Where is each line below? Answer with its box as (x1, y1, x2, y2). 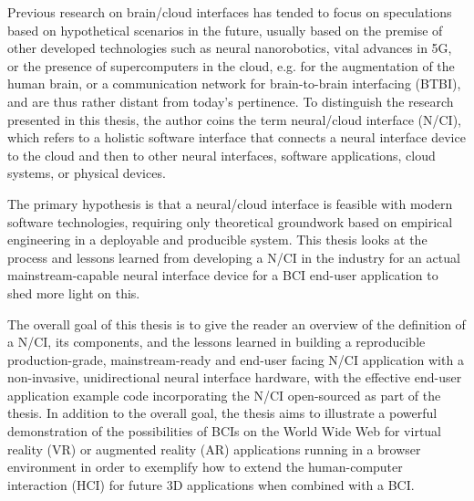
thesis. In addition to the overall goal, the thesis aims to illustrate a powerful (7, 403, 438, 423)
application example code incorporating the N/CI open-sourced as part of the (7, 385, 441, 404)
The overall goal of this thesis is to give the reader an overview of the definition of (7, 314, 466, 333)
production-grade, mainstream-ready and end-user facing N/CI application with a (7, 350, 464, 369)
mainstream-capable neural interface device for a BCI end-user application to (7, 266, 438, 285)
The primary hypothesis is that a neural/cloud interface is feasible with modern (7, 193, 453, 213)
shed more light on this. (7, 283, 140, 302)
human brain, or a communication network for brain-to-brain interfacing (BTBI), (7, 74, 461, 93)
